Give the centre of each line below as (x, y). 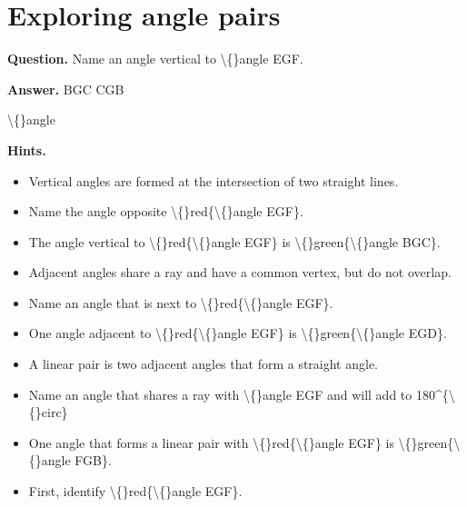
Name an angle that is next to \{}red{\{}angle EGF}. (181, 302)
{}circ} (48, 412)
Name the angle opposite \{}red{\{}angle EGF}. (166, 211)
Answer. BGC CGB (66, 89)
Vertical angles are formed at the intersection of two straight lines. (214, 180)
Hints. (27, 149)
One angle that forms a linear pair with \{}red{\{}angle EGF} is (211, 442)
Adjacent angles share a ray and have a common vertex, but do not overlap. (240, 272)
